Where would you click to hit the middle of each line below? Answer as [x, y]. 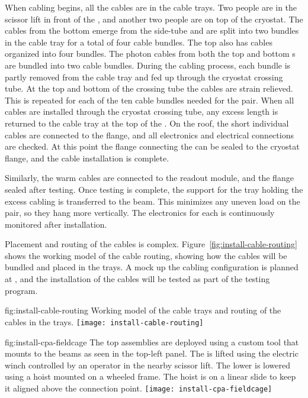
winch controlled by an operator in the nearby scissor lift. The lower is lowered [148, 365]
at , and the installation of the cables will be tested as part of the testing [137, 279]
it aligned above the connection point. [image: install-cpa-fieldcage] [139, 388]
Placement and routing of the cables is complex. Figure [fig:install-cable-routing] [151, 244]
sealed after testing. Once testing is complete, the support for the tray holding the [154, 189]
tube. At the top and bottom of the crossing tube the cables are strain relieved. [149, 88]
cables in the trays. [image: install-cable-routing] [104, 321]
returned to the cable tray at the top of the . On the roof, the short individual [147, 123]
